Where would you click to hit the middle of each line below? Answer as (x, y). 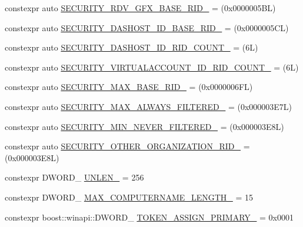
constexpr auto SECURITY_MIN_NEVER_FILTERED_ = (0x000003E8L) (144, 126)
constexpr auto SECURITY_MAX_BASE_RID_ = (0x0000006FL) (129, 87)
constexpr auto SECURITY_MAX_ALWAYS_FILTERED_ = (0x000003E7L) (149, 106)
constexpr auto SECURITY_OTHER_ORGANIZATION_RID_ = (127, 146)
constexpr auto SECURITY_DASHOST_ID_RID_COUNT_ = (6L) (131, 47)
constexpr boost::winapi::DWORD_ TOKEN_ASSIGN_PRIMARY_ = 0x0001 (149, 217)
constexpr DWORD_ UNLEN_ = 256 (74, 177)
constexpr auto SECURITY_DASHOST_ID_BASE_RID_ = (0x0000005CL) (147, 27)
